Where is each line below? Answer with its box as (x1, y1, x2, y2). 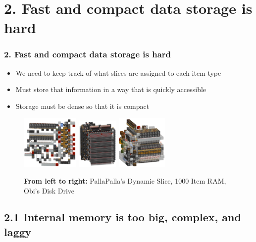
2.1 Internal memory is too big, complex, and (4, 209, 241, 225)
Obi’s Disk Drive (24, 185, 75, 195)
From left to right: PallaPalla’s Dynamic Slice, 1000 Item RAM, (24, 175, 226, 186)
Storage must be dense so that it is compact (15, 100, 150, 111)
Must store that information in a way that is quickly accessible (15, 84, 206, 95)
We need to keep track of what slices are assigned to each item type (15, 67, 221, 78)
